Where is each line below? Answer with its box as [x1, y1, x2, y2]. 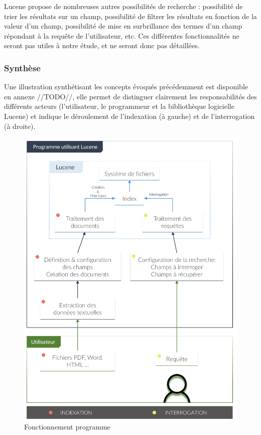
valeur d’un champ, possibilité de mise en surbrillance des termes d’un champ [4, 21, 242, 31]
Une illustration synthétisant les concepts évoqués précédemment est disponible [4, 81, 248, 92]
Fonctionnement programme [24, 421, 110, 432]
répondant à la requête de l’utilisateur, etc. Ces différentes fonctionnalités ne [4, 30, 239, 41]
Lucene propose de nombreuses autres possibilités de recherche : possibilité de [4, 1, 243, 11]
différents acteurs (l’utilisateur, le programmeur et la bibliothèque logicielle [4, 101, 234, 111]
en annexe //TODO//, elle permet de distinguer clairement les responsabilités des [4, 91, 257, 101]
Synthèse [4, 61, 41, 74]
